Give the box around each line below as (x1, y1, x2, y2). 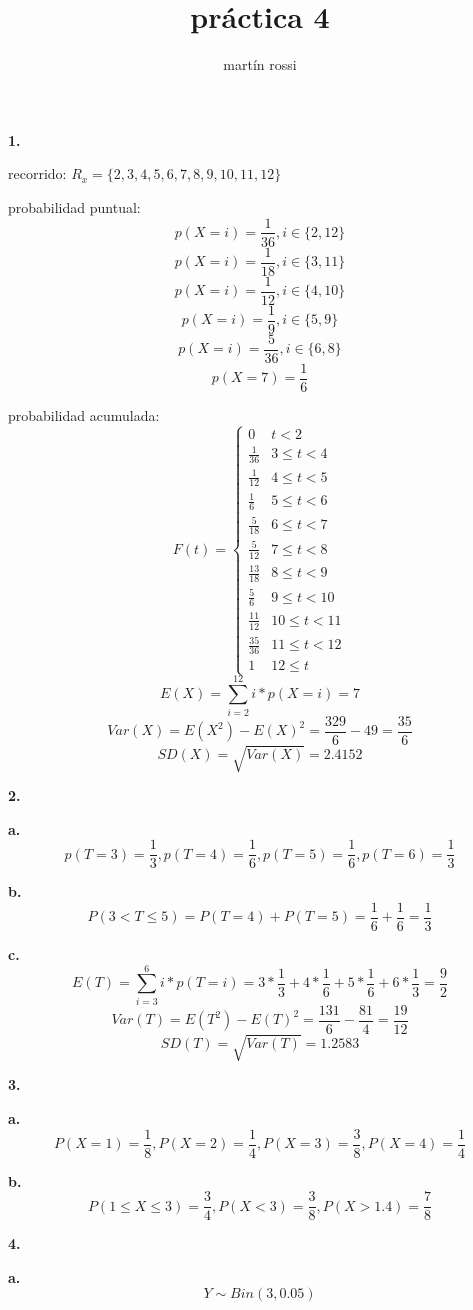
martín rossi (223, 54, 297, 75)
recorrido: (8, 163, 67, 184)
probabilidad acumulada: (8, 404, 160, 425)
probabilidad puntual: (8, 196, 141, 217)
